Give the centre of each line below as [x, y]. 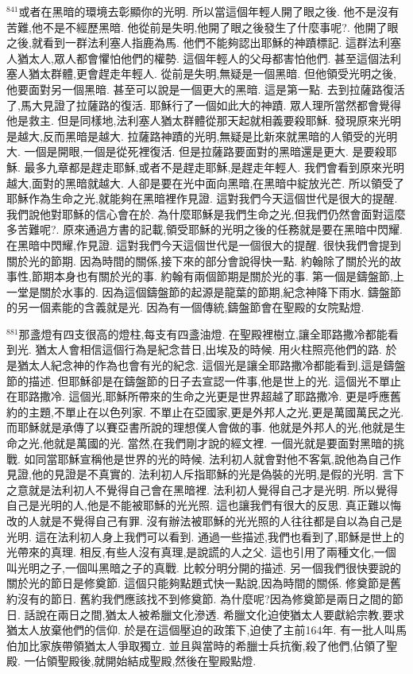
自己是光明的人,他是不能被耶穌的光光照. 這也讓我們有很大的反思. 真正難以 [198, 505]
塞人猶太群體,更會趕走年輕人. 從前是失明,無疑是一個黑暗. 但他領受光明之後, [201, 74]
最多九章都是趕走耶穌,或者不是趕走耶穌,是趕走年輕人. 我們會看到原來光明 [214, 167]
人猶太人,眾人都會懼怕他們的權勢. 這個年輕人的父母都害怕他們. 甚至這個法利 [204, 58]
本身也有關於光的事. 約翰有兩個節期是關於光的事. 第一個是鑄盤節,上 [229, 276]
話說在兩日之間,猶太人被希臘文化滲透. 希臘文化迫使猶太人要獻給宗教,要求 [214, 614]
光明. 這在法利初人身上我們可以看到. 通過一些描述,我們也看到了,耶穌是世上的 [205, 536]
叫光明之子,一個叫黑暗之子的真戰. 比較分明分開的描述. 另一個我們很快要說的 [204, 567]
